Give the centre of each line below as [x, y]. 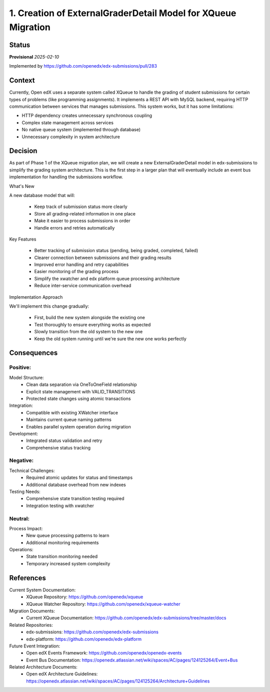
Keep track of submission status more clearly [81, 207]
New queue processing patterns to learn [68, 536]
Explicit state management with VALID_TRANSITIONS [81, 391]
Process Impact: [26, 528]
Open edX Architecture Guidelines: [62, 674]
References [27, 578]
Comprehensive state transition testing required [75, 499]
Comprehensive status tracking [58, 447]
